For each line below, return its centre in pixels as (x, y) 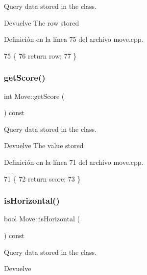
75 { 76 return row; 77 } (40, 55)
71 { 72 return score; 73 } (42, 178)
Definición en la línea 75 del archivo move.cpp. (74, 39)
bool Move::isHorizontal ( (42, 219)
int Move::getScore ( (34, 96)
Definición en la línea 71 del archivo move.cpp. (74, 162)
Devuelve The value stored (44, 145)
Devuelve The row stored (42, 22)
